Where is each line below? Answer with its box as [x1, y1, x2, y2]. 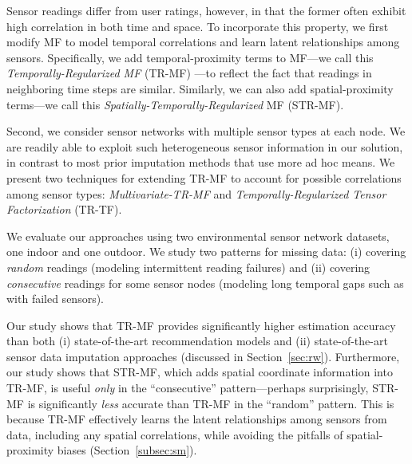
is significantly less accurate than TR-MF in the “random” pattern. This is [27, 395, 394, 411]
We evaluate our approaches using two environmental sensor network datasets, [6, 227, 390, 244]
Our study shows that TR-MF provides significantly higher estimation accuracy [6, 317, 396, 333]
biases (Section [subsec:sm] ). [57, 442, 197, 458]
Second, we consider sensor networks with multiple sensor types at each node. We [6, 123, 406, 140]
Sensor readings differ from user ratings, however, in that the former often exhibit [6, 2, 406, 18]
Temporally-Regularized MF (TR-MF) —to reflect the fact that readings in [6, 65, 372, 81]
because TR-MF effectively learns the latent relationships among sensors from [6, 411, 387, 427]
